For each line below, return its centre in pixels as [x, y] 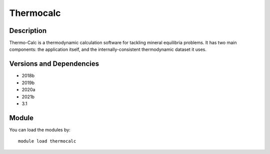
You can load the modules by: [40, 130]
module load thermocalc [47, 141]
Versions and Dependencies [54, 64]
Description [28, 31]
